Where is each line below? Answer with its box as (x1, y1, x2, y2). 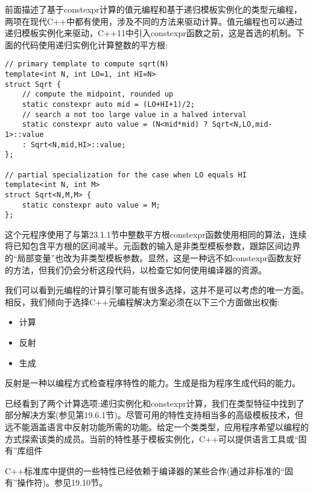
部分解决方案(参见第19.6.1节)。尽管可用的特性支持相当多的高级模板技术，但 (5, 409, 303, 421)
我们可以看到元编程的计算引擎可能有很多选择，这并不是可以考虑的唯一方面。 (5, 284, 309, 296)
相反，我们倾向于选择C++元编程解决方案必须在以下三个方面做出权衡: (5, 295, 280, 308)
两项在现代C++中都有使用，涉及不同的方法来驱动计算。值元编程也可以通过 (5, 14, 303, 27)
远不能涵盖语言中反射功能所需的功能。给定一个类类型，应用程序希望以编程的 (5, 421, 309, 433)
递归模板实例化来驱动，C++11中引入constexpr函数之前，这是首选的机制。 (5, 27, 296, 39)
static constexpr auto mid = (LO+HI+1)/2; (22, 100, 195, 109)
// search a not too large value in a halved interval (22, 110, 247, 119)
